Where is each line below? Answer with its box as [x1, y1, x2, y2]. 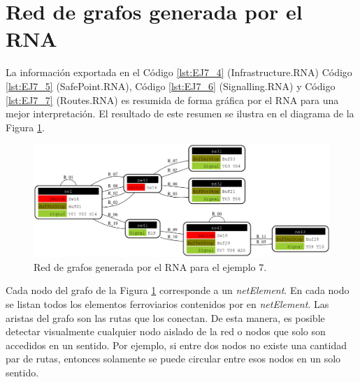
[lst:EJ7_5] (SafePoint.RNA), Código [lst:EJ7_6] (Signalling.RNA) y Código [6, 78, 336, 93]
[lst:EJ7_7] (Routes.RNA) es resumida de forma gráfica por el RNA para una [6, 92, 339, 107]
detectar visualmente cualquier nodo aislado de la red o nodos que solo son [6, 324, 326, 339]
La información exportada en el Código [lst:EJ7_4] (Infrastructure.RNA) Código [6, 65, 352, 80]
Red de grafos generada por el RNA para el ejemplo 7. [34, 259, 267, 274]
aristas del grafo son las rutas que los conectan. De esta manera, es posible [6, 310, 325, 325]
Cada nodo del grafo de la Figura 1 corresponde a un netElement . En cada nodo [6, 283, 350, 297]
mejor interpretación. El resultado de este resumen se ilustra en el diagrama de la [6, 106, 354, 121]
